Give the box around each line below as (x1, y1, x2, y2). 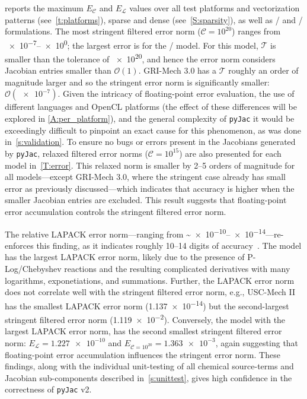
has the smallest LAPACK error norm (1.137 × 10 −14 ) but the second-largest (5, 297, 289, 312)
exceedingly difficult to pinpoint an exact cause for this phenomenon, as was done (5, 123, 302, 136)
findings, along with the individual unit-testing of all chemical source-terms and (5, 360, 294, 372)
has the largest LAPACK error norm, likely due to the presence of (5, 251, 245, 263)
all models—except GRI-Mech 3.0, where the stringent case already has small (5, 170, 286, 183)
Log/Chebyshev (5, 262, 62, 274)
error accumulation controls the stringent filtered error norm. (5, 205, 226, 217)
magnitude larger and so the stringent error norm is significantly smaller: (5, 75, 270, 88)
